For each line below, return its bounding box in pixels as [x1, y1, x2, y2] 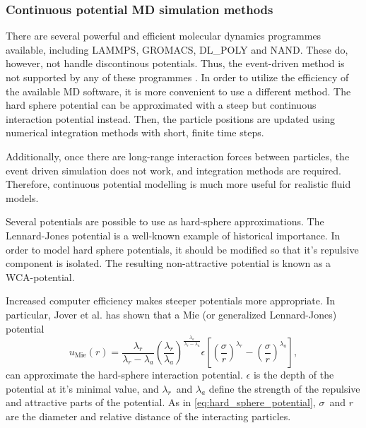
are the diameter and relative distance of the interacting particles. [6, 408, 291, 423]
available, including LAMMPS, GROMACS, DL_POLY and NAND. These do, [6, 42, 348, 57]
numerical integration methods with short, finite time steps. [6, 125, 264, 140]
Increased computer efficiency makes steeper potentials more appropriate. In [6, 293, 336, 308]
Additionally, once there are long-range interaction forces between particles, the [6, 148, 350, 163]
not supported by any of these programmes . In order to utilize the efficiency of [6, 70, 349, 84]
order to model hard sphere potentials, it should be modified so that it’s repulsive [6, 242, 359, 256]
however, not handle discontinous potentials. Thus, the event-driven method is [6, 56, 345, 71]
